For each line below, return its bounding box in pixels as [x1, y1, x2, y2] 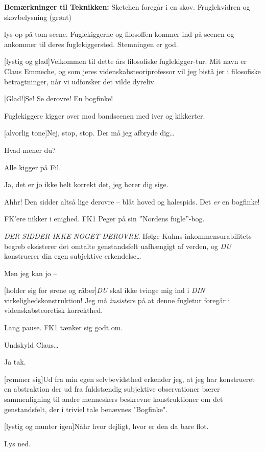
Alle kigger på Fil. [4, 162, 61, 172]
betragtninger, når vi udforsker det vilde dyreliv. [4, 76, 156, 86]
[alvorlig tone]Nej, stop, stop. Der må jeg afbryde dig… [4, 127, 175, 138]
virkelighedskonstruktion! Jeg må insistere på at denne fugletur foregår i [4, 295, 230, 305]
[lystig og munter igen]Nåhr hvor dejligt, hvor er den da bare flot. [4, 421, 209, 432]
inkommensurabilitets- [184, 230, 254, 241]
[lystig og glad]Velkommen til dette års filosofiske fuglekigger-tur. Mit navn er [4, 56, 247, 66]
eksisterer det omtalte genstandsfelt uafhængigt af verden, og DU [27, 240, 231, 251]
